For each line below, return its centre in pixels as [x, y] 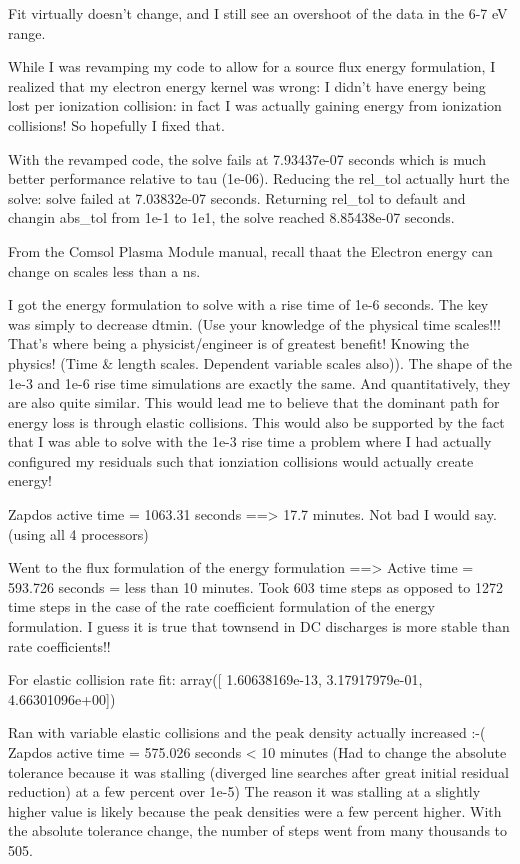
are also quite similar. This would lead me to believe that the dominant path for [254, 402]
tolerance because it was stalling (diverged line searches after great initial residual [258, 771]
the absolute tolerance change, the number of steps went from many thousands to [258, 830]
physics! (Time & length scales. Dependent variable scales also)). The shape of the [260, 362]
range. [27, 32]
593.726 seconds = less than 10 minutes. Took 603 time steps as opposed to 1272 [255, 586]
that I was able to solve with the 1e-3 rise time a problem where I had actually [250, 441]
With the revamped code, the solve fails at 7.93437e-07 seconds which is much [247, 158]
